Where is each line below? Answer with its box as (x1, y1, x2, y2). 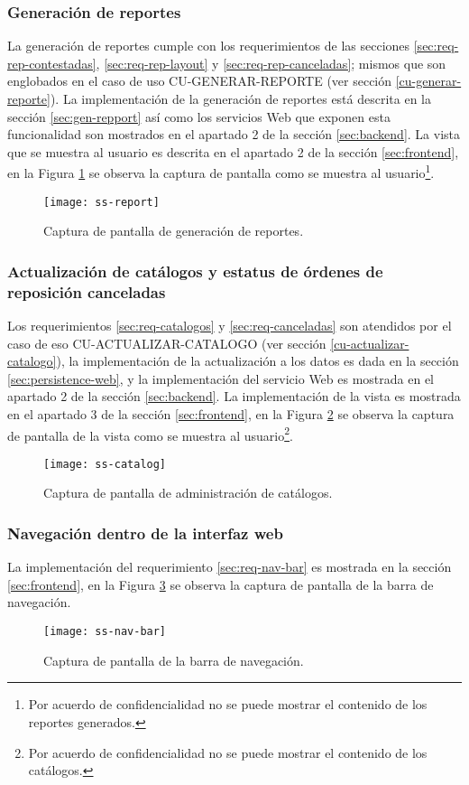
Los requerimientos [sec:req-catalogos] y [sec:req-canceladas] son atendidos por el (7, 316, 452, 335)
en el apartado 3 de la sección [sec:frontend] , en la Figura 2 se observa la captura (7, 404, 455, 423)
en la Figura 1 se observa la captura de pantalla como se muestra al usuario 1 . (7, 161, 435, 182)
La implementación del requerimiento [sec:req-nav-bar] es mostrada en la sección (7, 557, 452, 576)
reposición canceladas (7, 280, 166, 303)
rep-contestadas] (7, 53, 97, 72)
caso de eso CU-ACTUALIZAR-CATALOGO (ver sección (7, 333, 326, 352)
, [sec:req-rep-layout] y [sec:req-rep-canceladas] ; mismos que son (96, 53, 446, 72)
